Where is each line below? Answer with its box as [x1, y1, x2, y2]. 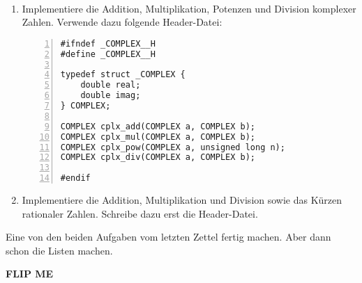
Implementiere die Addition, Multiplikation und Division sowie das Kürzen [22, 193, 342, 207]
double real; [80, 80, 141, 90]
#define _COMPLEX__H [60, 49, 156, 59]
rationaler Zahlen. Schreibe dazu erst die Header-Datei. [22, 206, 258, 220]
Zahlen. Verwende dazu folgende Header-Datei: [22, 15, 223, 29]
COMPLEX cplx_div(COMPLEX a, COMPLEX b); [60, 152, 255, 163]
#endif [60, 173, 91, 184]
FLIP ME [6, 266, 54, 281]
